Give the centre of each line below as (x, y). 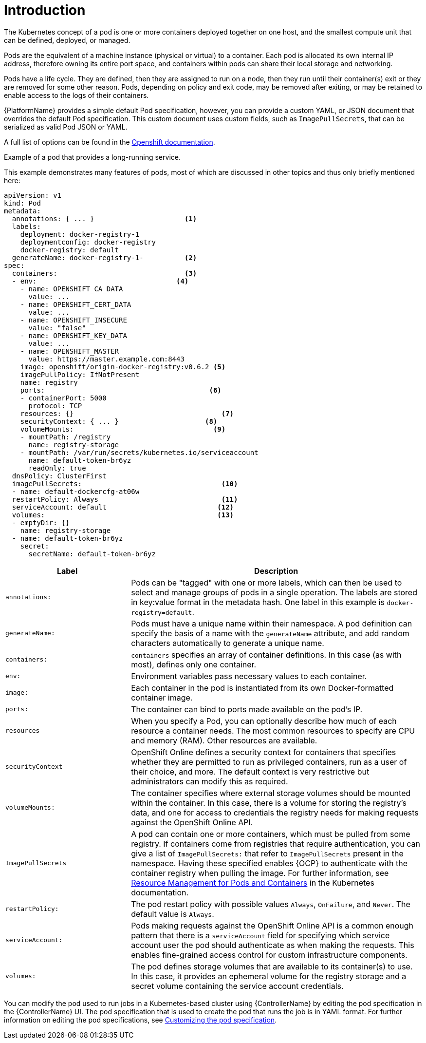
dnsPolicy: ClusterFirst (59, 476)
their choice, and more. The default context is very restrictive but (250, 771)
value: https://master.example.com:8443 (106, 359)
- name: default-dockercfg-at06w (76, 491)
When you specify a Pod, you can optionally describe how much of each (264, 721)
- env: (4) (100, 281)
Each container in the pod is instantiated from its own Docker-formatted (262, 688)
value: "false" (57, 328)
